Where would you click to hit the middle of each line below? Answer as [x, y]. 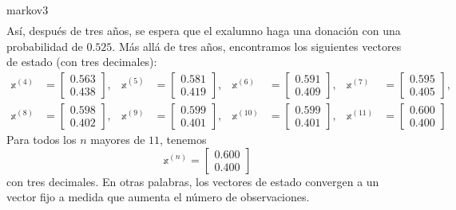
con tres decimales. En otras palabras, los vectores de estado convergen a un [193, 181]
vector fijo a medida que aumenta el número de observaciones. [158, 197]
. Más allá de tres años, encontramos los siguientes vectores [257, 46]
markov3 [28, 10]
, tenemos [183, 139]
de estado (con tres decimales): [82, 62]
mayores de [118, 139]
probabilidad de [45, 46]
